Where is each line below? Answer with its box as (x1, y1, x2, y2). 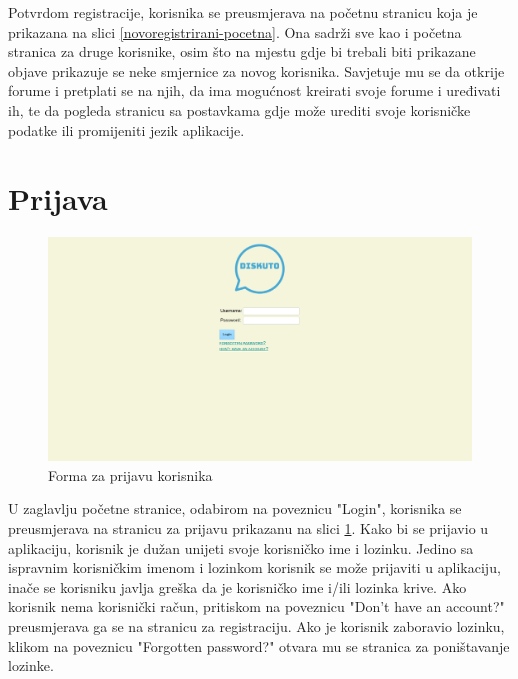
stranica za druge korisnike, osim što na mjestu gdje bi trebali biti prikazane (8, 41, 476, 62)
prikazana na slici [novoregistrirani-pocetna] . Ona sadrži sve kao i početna (8, 21, 462, 42)
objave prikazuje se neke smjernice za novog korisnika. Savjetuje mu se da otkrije (8, 60, 505, 81)
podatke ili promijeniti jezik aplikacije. (8, 119, 245, 140)
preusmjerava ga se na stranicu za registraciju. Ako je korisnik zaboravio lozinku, (8, 616, 505, 637)
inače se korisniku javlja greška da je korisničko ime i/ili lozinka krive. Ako (8, 576, 467, 597)
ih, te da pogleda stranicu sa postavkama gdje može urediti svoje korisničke (8, 99, 471, 120)
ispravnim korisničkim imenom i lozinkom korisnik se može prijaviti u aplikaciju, (8, 557, 501, 578)
